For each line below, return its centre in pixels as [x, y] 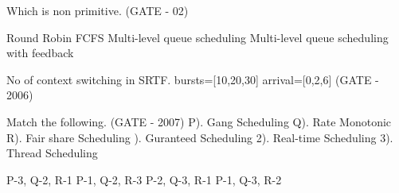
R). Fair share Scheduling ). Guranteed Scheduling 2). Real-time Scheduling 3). [200, 137]
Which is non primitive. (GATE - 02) [98, 10]
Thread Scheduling [52, 153]
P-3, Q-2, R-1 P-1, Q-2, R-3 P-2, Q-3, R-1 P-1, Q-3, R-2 [144, 179]
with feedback [40, 53]
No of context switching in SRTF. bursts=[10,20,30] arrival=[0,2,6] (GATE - [193, 79]
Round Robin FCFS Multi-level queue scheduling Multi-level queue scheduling [198, 37]
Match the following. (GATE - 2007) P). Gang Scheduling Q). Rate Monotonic [199, 121]
